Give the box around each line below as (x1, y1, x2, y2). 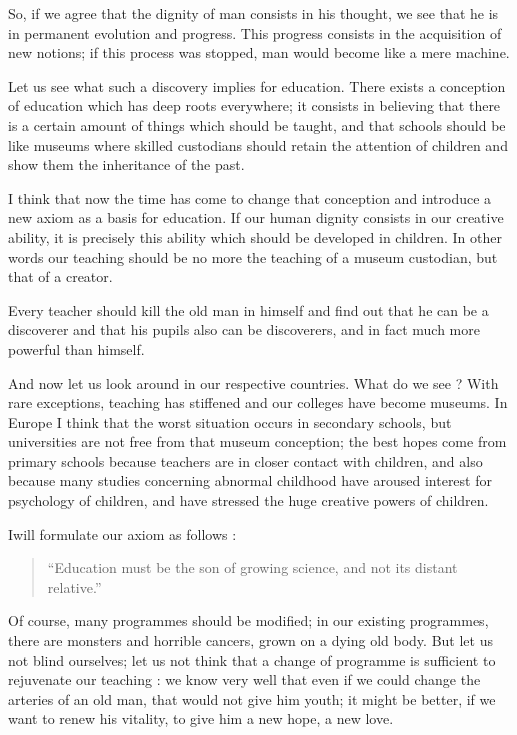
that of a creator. (8, 266, 113, 287)
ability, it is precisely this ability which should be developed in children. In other (8, 226, 502, 247)
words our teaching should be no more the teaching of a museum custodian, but (8, 246, 498, 267)
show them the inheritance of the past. (8, 154, 245, 175)
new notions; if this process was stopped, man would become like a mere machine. (8, 42, 510, 63)
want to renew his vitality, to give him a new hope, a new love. (8, 708, 394, 729)
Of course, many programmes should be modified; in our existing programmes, (8, 610, 489, 631)
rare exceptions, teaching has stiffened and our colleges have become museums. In (8, 392, 508, 413)
